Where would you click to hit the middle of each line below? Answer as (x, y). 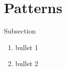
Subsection (20, 31)
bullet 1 (27, 47)
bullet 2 (27, 63)
